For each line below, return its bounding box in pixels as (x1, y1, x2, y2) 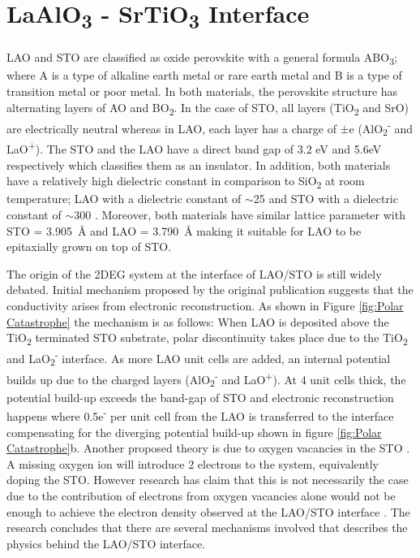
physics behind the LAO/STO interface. (6, 534, 206, 552)
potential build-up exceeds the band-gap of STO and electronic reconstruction (6, 388, 394, 405)
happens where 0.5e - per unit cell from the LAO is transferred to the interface (6, 405, 394, 425)
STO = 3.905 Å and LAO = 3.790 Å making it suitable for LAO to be (6, 222, 362, 239)
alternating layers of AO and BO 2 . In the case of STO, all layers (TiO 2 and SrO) (6, 98, 409, 118)
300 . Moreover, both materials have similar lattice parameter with (74, 205, 405, 223)
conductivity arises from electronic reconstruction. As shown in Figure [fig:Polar (6, 296, 404, 314)
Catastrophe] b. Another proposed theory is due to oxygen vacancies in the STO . (6, 439, 410, 456)
